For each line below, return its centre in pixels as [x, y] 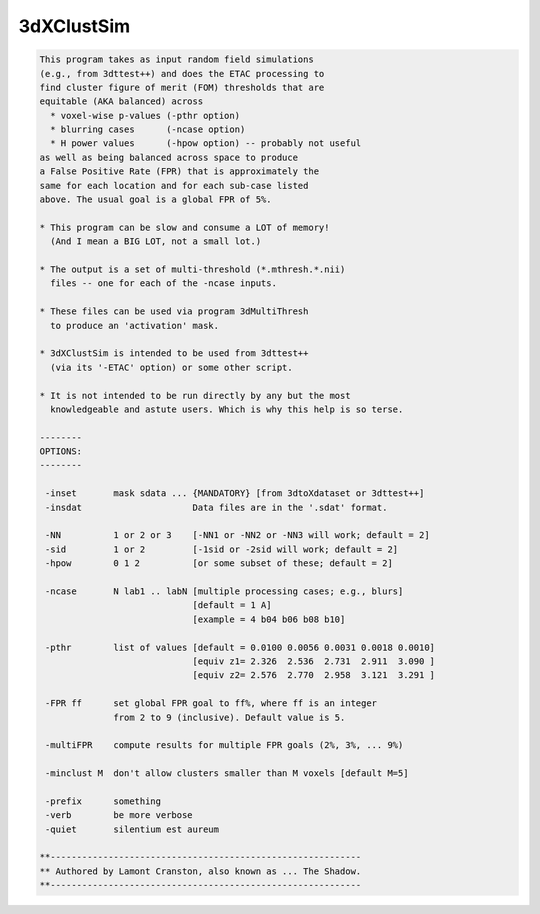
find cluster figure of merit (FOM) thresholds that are [182, 87]
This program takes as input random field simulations [176, 59]
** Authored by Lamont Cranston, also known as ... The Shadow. [200, 871]
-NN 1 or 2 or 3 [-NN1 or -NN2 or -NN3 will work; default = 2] [237, 535]
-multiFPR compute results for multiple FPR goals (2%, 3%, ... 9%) [224, 745]
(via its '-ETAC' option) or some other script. [172, 367]
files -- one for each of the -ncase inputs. [163, 283]
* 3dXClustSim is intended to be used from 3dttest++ [174, 353]
